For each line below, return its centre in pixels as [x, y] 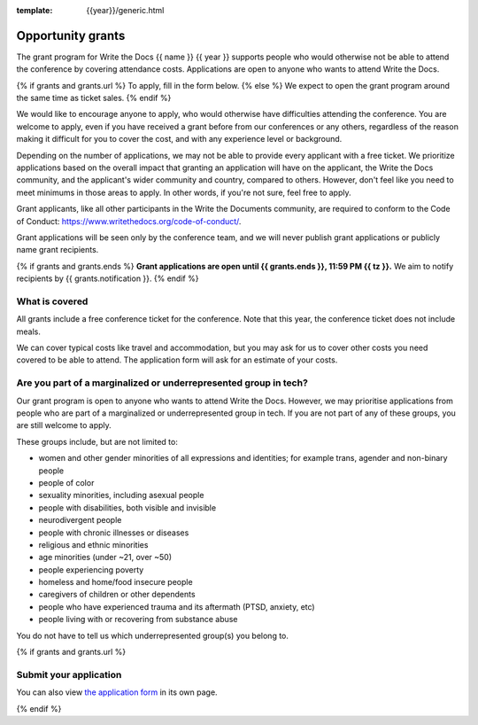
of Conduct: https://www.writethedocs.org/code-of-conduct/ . [129, 221]
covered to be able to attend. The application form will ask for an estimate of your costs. [177, 360]
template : [35, 10]
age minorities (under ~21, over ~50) [105, 557]
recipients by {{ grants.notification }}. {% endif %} [108, 278]
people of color [66, 482]
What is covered [52, 301]
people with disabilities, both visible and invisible [127, 507]
